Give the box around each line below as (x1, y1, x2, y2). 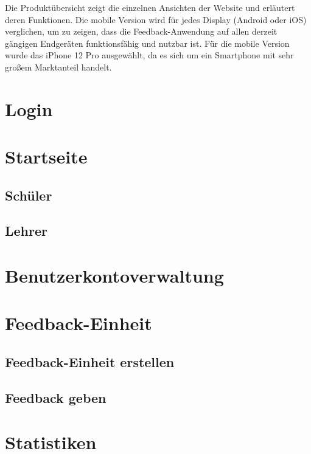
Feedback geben (5, 388, 107, 407)
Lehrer (5, 221, 47, 240)
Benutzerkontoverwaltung (5, 263, 224, 288)
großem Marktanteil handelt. (5, 60, 112, 73)
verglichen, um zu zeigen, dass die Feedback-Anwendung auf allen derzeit (5, 25, 278, 38)
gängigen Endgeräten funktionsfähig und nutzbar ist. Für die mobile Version (5, 36, 290, 49)
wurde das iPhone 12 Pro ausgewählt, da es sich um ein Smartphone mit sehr (5, 49, 294, 61)
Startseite (5, 144, 88, 169)
